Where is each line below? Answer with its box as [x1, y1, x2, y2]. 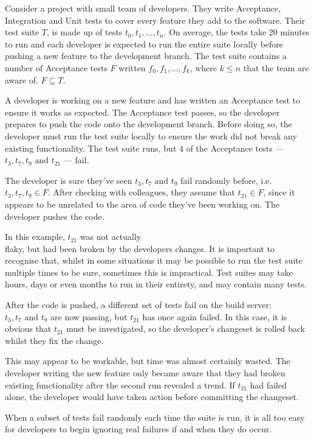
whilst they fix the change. [5, 334, 104, 346]
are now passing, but [50, 310, 128, 323]
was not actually [80, 230, 142, 243]
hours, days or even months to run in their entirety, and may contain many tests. [5, 278, 307, 290]
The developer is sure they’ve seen [5, 174, 132, 186]
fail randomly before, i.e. [180, 174, 272, 186]
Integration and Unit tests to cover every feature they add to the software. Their [5, 13, 305, 26]
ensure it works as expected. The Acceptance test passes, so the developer [5, 105, 280, 118]
